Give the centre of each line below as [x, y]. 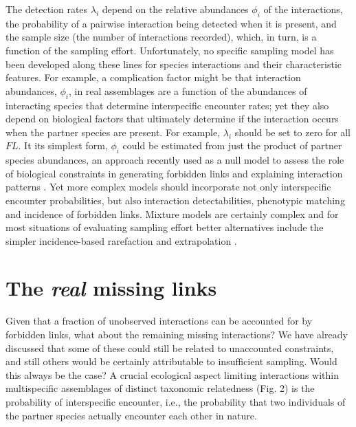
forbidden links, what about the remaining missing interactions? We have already [177, 335]
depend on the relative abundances [175, 9]
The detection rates [47, 9]
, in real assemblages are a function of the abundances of [188, 90]
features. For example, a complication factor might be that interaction [153, 77]
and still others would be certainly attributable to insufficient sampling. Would [171, 361]
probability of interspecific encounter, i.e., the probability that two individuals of [176, 401]
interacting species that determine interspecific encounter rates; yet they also [167, 105]
